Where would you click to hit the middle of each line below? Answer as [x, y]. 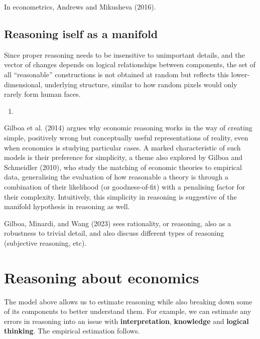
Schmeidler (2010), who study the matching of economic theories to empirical [123, 167]
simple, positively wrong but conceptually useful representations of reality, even [126, 137]
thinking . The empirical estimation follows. [72, 331]
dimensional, [23, 84]
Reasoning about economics [102, 277]
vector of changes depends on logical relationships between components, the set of [130, 64]
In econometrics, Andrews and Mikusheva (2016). [80, 7]
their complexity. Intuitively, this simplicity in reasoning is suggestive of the [120, 196]
